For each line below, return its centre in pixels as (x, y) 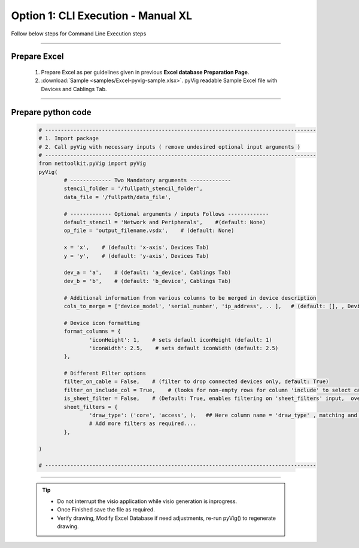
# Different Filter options (105, 374)
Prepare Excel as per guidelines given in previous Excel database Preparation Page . (145, 72)
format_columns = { (92, 332)
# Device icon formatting (102, 323)
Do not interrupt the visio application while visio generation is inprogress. (147, 501)
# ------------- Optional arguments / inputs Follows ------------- (166, 214)
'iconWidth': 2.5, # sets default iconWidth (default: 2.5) (184, 348)
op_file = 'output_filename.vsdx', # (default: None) (149, 231)
